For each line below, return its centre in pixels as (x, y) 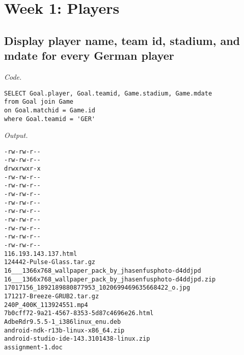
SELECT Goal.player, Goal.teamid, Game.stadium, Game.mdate (108, 93)
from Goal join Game (39, 102)
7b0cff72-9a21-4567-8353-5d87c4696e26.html (79, 313)
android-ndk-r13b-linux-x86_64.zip (64, 330)
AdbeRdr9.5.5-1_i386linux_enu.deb (63, 322)
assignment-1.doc (33, 347)
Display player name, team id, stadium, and (122, 40)
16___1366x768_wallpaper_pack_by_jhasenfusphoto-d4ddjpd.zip (110, 279)
